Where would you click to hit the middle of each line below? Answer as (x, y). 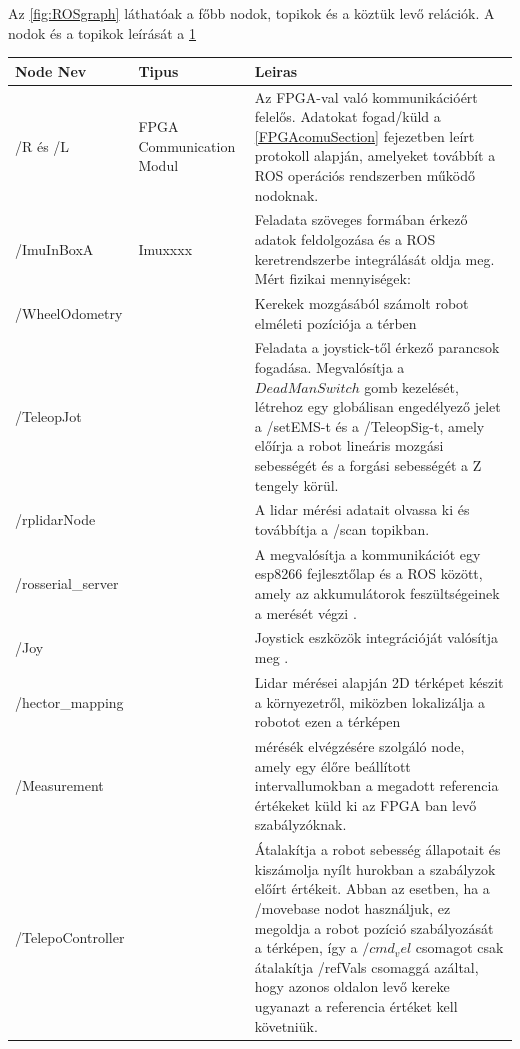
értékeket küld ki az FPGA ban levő (365, 804)
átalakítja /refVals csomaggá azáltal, (366, 966)
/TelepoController (70, 937)
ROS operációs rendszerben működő (365, 174)
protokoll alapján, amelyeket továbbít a (375, 155)
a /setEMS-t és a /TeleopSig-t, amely (369, 425)
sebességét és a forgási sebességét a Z (368, 464)
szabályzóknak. (300, 824)
